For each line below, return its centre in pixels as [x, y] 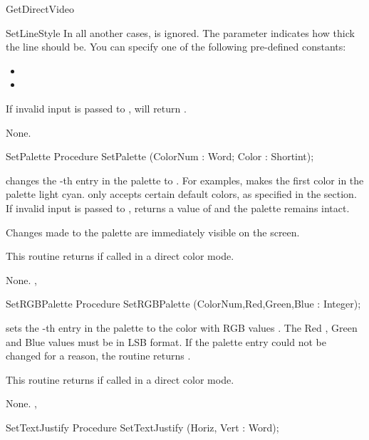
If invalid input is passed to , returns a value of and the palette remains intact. [178, 208]
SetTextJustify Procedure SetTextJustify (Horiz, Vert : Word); [142, 427]
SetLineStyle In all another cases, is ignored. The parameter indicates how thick [180, 32]
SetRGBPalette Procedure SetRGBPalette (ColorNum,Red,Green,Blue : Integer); [183, 304]
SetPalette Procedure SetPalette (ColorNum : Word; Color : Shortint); [160, 156]
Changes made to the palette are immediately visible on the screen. [153, 232]
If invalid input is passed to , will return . [96, 108]
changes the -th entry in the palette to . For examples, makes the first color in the [185, 180]
